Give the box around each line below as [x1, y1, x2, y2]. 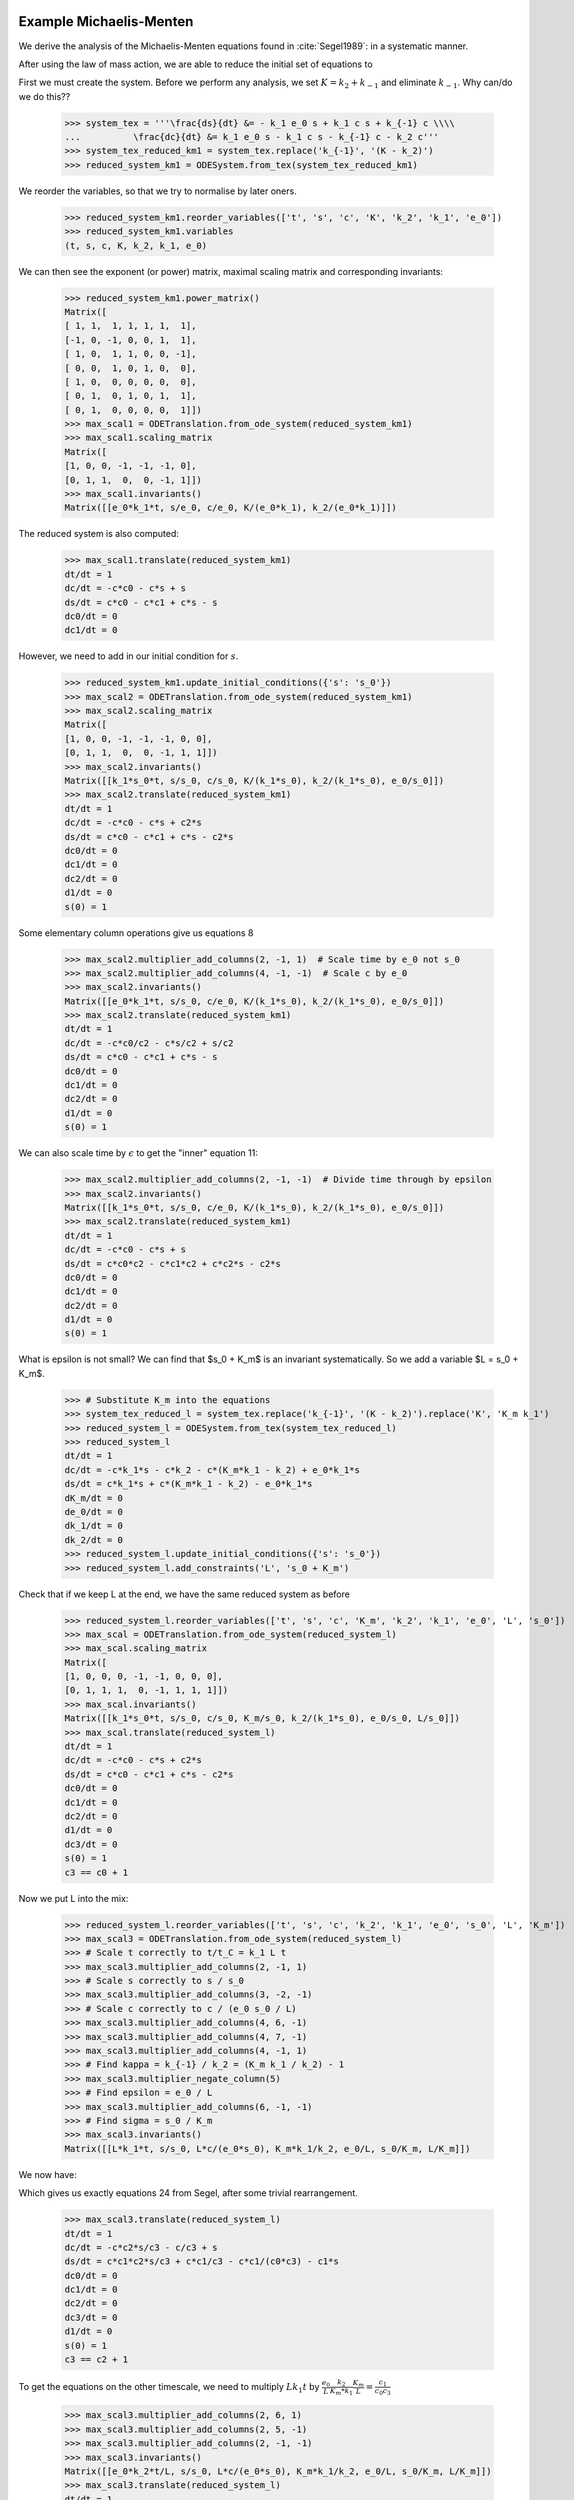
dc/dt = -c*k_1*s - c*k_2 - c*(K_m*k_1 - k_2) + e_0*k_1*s [64, 1464, 360, 1475]
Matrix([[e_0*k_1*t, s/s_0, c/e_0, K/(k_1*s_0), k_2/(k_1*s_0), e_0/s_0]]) [64, 995, 445, 1007]
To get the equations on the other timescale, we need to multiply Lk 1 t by [18, 2380, 320, 2395]
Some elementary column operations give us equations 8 [18, 926, 254, 939]
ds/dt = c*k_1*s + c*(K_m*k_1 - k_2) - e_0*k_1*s [64, 1478, 313, 1490]
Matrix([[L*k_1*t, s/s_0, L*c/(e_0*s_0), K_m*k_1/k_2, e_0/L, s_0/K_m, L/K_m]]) [64, 2143, 471, 2154]
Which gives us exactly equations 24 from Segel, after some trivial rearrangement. [18, 2187, 359, 2199]
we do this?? [18, 90, 71, 102]
